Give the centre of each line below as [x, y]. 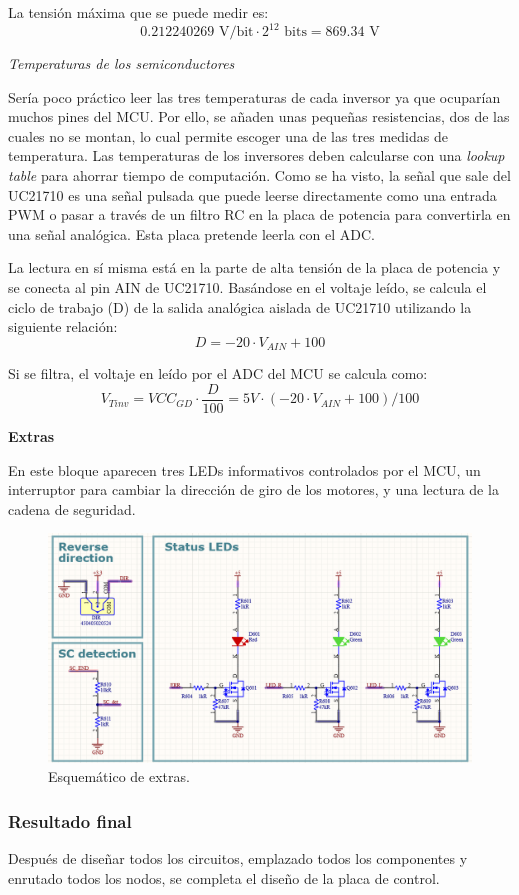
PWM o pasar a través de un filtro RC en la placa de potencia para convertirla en [259, 214]
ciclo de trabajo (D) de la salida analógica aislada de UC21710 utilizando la [240, 306]
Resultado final [70, 820]
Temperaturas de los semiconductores [121, 63]
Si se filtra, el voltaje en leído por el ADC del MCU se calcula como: [218, 373]
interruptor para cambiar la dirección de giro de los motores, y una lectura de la [253, 489]
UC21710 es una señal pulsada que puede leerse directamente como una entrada [252, 194]
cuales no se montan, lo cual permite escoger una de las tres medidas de [228, 135]
